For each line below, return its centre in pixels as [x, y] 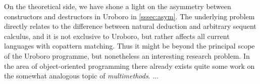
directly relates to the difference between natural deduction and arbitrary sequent [130, 26]
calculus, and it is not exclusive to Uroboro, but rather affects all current [117, 36]
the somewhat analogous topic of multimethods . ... [81, 76]
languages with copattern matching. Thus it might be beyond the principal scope [129, 46]
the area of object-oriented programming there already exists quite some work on [129, 66]
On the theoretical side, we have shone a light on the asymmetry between [118, 6]
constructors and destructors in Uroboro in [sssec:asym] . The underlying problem [129, 16]
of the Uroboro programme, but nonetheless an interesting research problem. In [127, 55]
